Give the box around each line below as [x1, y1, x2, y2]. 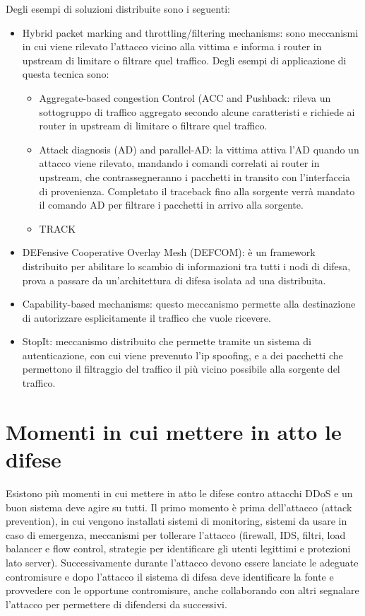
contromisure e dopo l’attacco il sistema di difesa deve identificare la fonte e [6, 569, 334, 583]
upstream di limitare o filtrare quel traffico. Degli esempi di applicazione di [22, 52, 347, 67]
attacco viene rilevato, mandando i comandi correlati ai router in [39, 156, 320, 170]
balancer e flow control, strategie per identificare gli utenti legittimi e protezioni [6, 541, 351, 556]
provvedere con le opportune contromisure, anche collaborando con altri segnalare [6, 583, 359, 598]
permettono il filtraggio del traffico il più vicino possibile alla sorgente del [22, 361, 340, 376]
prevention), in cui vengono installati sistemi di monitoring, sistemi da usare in [6, 513, 347, 528]
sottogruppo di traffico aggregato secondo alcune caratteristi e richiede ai [39, 104, 355, 119]
